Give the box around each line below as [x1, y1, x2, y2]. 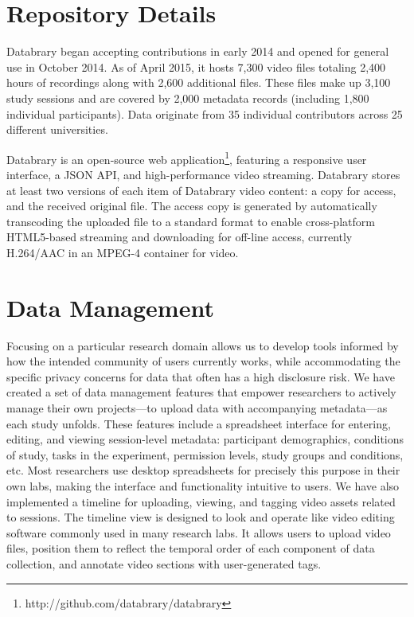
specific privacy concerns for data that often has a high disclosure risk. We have [6, 368, 395, 385]
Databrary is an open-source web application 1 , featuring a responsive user [6, 148, 367, 167]
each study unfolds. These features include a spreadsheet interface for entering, [6, 415, 391, 432]
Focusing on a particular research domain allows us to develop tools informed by [6, 337, 399, 353]
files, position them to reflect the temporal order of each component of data [6, 540, 375, 556]
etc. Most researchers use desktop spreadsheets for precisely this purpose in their [6, 462, 400, 478]
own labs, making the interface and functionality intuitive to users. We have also [6, 477, 400, 494]
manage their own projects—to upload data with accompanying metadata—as [6, 400, 388, 416]
